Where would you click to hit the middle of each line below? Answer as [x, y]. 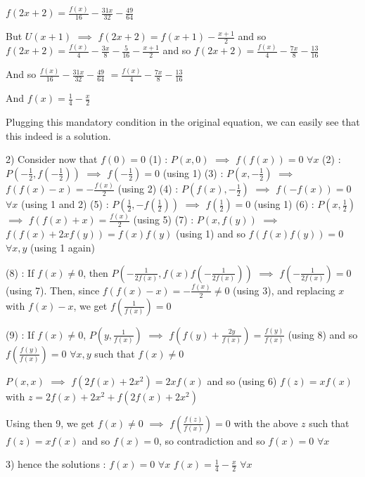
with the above [266, 423]
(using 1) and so [210, 234]
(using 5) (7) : [164, 220]
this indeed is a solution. [58, 135]
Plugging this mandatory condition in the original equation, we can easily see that [183, 122]
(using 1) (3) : [193, 172]
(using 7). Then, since [53, 290]
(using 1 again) [63, 247]
